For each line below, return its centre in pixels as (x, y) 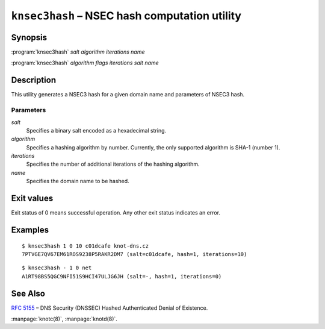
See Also (28, 293)
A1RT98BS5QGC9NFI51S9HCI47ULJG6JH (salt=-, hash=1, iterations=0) (122, 276)
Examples (30, 230)
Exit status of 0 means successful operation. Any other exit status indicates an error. (116, 213)
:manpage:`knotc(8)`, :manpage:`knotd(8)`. (64, 319)
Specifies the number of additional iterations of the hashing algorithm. (113, 164)
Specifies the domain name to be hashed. (78, 181)
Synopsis (29, 37)
